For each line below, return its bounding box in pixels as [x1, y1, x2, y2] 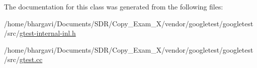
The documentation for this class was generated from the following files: [4, 1, 223, 11]
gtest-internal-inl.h [19, 28, 76, 38]
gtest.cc [19, 54, 43, 65]
